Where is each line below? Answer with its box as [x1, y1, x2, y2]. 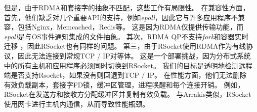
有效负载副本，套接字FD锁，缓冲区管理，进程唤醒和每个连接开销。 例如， [4, 79, 245, 89]
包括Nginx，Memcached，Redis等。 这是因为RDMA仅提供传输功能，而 [17, 22, 244, 32]
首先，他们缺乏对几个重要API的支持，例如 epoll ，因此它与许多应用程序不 [4, 12, 238, 22]
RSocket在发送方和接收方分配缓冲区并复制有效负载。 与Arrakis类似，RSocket [4, 89, 251, 99]
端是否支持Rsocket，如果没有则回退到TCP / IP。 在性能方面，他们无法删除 [4, 70, 247, 80]
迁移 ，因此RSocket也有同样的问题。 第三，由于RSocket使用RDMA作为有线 [4, 41, 246, 51]
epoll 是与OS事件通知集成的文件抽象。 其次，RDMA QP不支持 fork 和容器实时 [4, 31, 249, 41]
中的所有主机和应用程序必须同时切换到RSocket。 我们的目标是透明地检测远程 [4, 60, 253, 70]
